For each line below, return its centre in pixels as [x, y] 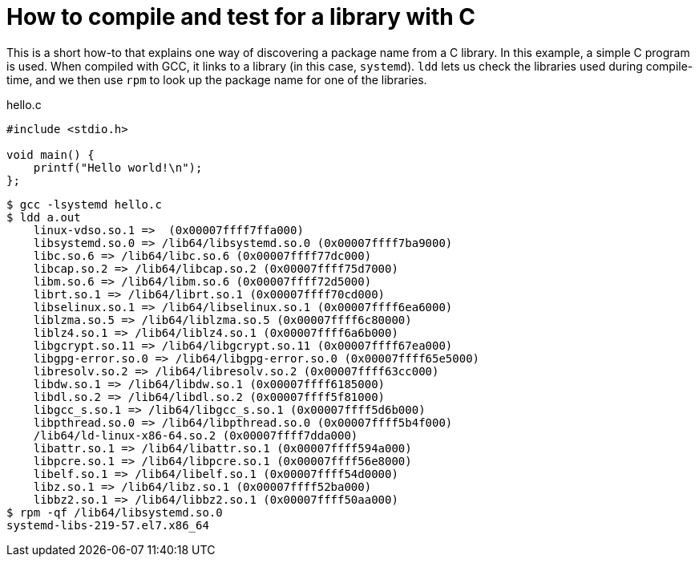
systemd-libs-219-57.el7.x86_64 [108, 525]
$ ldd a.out [44, 217]
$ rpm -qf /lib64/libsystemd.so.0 [115, 512]
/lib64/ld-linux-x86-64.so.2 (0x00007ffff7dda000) [196, 435]
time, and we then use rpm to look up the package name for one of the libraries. [217, 79]
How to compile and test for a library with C [241, 17]
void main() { [51, 154]
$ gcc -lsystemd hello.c [84, 204]
